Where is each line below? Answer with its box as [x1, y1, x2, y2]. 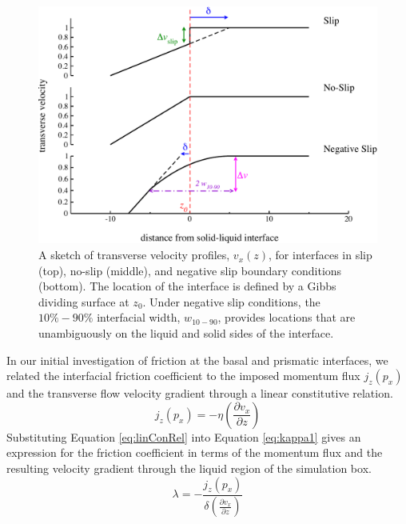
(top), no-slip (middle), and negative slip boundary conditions [38, 262, 342, 278]
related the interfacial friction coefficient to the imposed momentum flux [6, 367, 360, 384]
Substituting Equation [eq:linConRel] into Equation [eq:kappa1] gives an [6, 428, 361, 445]
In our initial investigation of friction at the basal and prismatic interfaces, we [6, 351, 388, 368]
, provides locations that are [217, 309, 356, 326]
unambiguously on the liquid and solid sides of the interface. [38, 325, 334, 342]
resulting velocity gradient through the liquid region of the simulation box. [6, 460, 372, 476]
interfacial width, [97, 309, 181, 326]
